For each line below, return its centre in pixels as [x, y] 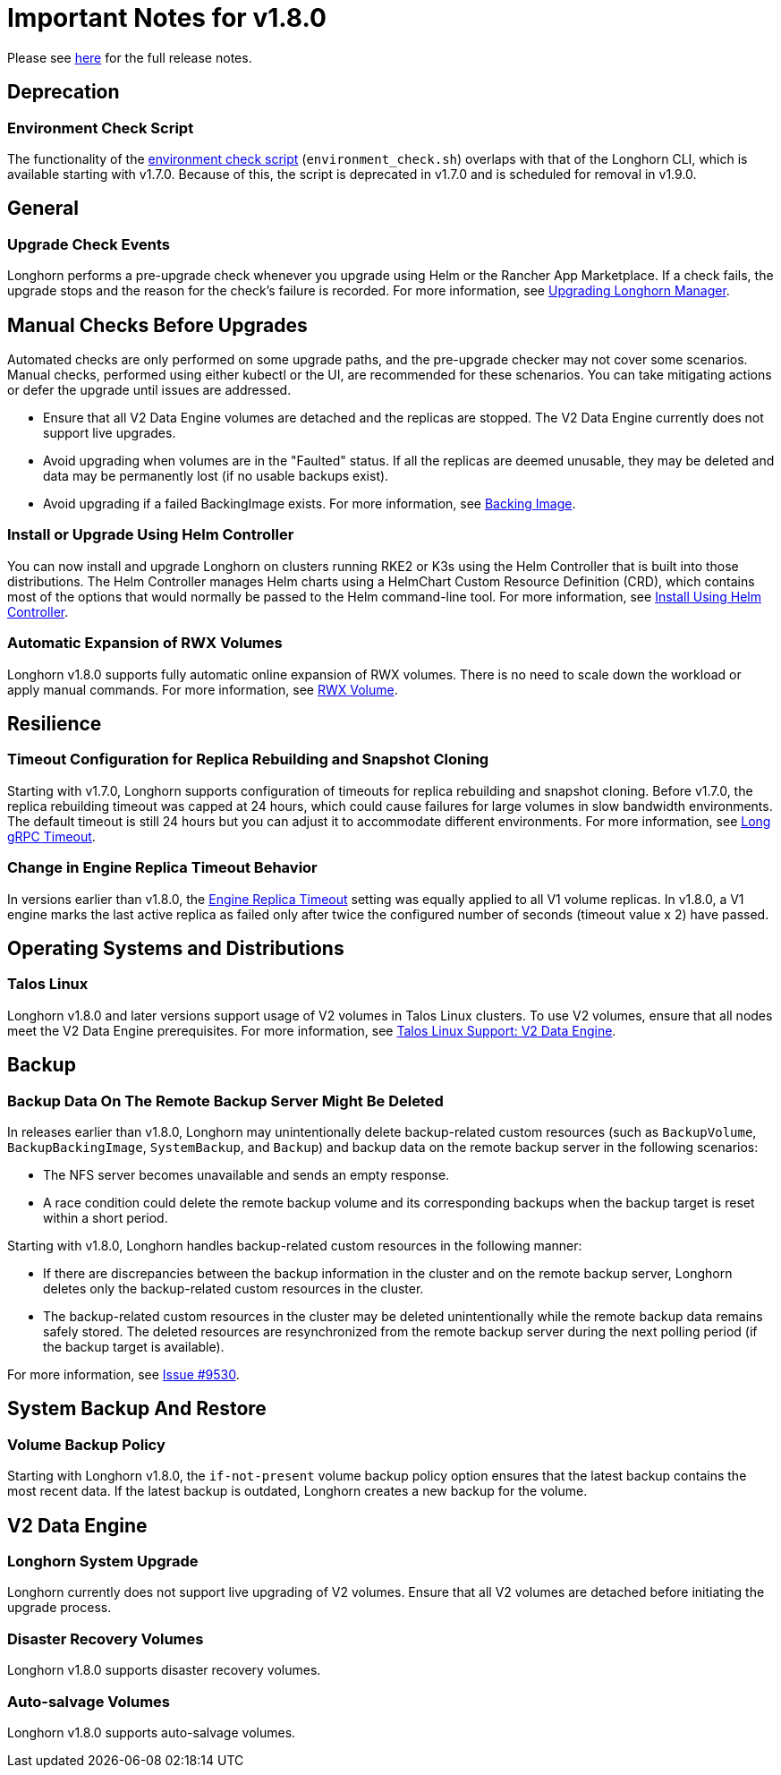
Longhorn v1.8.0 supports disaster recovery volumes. [164, 1670]
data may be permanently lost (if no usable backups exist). [216, 476]
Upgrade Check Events [89, 244]
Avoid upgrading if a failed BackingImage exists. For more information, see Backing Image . [310, 504]
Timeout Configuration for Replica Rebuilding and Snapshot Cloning [248, 759]
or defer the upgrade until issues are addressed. [149, 390]
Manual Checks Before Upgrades [157, 325]
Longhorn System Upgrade [103, 1561]
